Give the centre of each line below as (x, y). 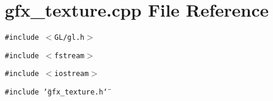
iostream (72, 74)
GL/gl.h (70, 38)
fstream (70, 56)
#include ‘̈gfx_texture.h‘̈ (56, 92)
